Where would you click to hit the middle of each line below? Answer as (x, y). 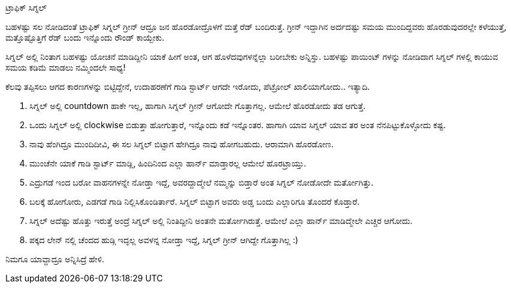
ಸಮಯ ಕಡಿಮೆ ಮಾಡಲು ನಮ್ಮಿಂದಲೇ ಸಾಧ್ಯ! (66, 67)
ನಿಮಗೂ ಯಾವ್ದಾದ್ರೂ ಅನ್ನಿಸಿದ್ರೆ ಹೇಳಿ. (55, 259)
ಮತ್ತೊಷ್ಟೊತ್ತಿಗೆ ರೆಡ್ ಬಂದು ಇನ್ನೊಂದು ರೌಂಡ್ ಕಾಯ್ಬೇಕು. (85, 37)
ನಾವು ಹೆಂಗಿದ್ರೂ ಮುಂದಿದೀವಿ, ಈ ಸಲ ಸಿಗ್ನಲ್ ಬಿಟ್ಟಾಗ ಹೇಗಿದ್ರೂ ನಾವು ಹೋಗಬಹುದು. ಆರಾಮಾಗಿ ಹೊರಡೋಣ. (182, 144)
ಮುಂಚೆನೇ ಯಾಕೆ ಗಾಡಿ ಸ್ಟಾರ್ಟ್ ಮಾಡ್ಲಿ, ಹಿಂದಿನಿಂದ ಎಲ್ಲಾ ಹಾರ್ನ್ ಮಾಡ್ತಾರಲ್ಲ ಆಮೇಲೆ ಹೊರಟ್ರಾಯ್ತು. (168, 163)
